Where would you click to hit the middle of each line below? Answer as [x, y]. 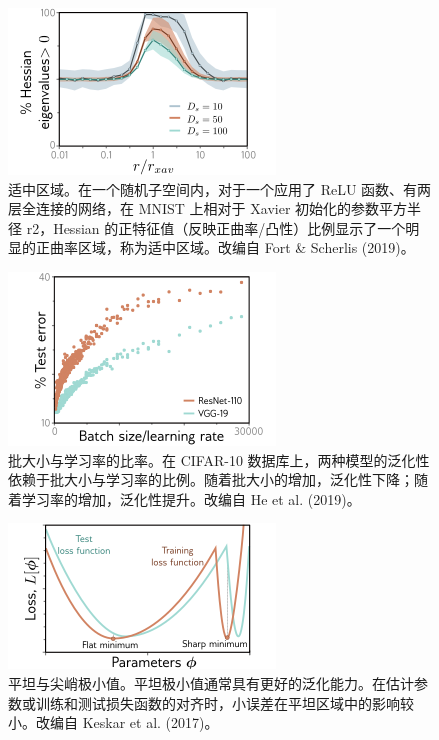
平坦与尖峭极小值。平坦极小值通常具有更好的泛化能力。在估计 [211, 682]
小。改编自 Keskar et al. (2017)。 [113, 722]
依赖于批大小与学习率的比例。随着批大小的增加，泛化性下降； [211, 479]
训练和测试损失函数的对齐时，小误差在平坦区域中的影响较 [224, 702]
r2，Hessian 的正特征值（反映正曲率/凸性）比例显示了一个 [216, 227]
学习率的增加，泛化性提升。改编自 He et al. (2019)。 [191, 498]
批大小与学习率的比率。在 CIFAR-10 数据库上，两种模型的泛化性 [219, 459]
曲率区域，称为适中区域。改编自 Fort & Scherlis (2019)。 [232, 247]
